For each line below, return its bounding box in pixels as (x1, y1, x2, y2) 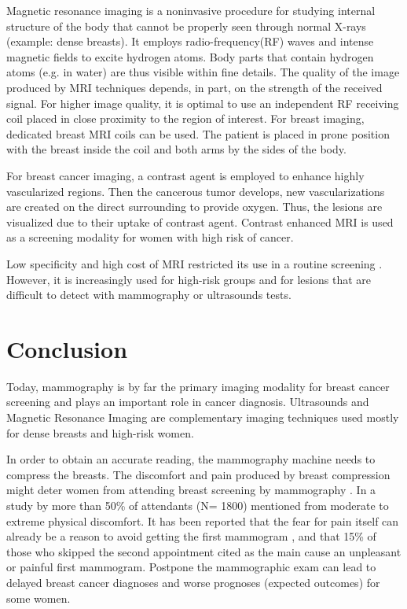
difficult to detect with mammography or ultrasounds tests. (6, 286, 291, 303)
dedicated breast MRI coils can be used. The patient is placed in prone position (6, 125, 390, 142)
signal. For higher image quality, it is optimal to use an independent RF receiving (6, 94, 399, 111)
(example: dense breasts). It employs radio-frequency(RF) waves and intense (6, 33, 374, 50)
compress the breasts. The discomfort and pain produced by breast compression (6, 466, 390, 482)
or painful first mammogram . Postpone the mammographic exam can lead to (6, 559, 376, 575)
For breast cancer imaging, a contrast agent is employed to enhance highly (6, 167, 365, 183)
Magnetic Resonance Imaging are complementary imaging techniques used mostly (6, 409, 399, 425)
